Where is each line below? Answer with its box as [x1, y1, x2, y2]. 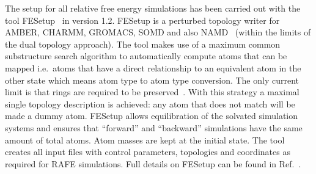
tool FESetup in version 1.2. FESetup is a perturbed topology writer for [5, 13, 280, 26]
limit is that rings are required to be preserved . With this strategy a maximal [5, 85, 299, 98]
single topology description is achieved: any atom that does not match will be [5, 97, 295, 110]
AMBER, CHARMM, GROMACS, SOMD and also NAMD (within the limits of [5, 26, 311, 38]
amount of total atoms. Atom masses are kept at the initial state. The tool [5, 133, 285, 146]
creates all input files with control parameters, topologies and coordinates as [5, 145, 290, 158]
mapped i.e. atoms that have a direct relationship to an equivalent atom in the [5, 61, 301, 74]
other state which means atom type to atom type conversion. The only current [5, 73, 299, 86]
